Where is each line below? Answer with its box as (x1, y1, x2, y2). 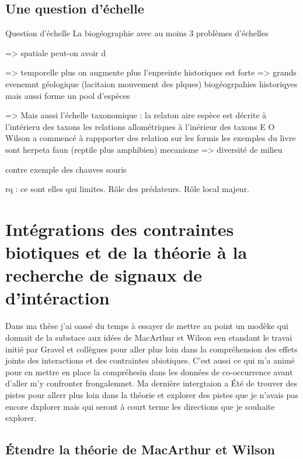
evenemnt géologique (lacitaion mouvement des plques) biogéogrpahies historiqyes (5, 77, 298, 90)
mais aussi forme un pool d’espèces (5, 89, 130, 101)
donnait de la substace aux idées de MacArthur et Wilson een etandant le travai (5, 331, 292, 344)
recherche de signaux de (5, 263, 203, 287)
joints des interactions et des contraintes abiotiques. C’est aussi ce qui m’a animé (5, 354, 295, 366)
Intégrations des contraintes (5, 217, 234, 241)
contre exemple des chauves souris (5, 163, 127, 175)
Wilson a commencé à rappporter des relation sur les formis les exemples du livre (5, 132, 296, 144)
